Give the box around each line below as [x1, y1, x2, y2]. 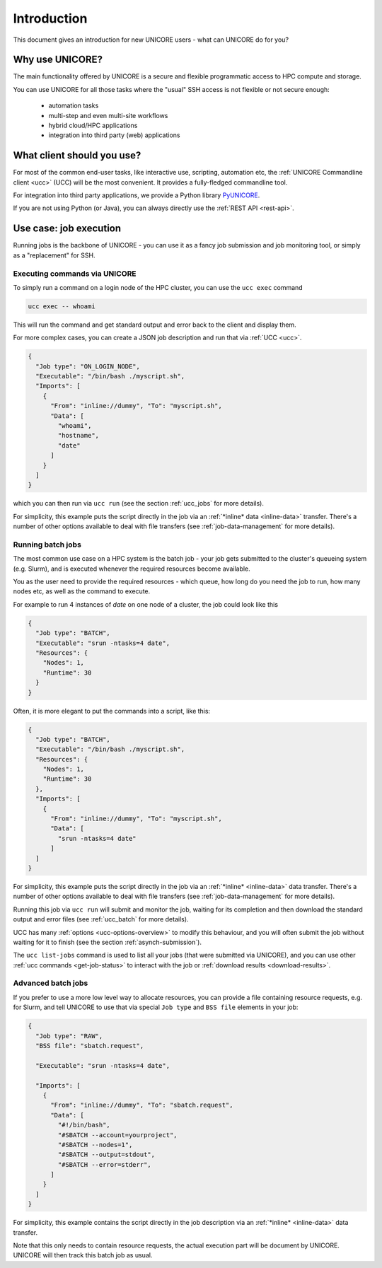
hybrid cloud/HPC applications [48, 121, 138, 130]
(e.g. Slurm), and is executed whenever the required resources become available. [13, 564, 250, 573]
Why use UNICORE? [13, 54, 103, 66]
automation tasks [48, 101, 99, 110]
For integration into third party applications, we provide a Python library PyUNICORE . [13, 191, 260, 199]
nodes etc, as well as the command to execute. [13, 587, 151, 595]
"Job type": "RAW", [35, 1032, 103, 1040]
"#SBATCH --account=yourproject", [57, 1131, 178, 1139]
